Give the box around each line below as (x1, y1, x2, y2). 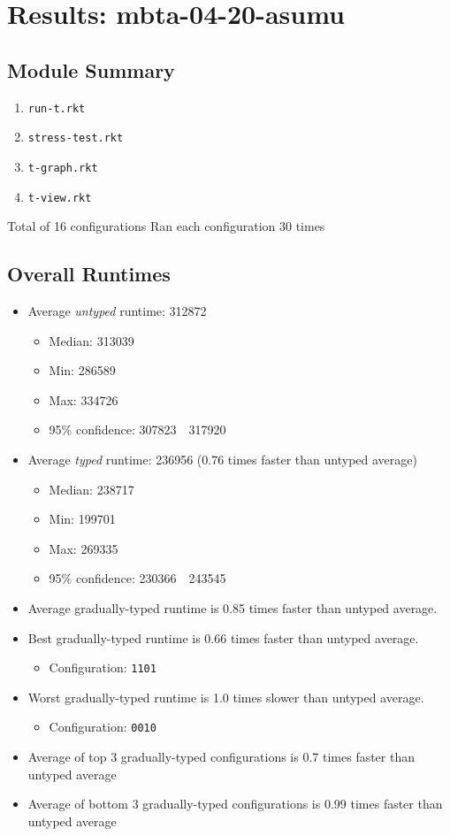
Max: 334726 (49, 390, 118, 409)
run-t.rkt (27, 102, 86, 115)
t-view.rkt (27, 191, 92, 204)
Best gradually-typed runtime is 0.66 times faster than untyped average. (27, 628, 419, 647)
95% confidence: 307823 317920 (49, 420, 226, 439)
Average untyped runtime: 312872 (27, 302, 207, 319)
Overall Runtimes (7, 260, 171, 288)
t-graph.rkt (27, 161, 98, 174)
